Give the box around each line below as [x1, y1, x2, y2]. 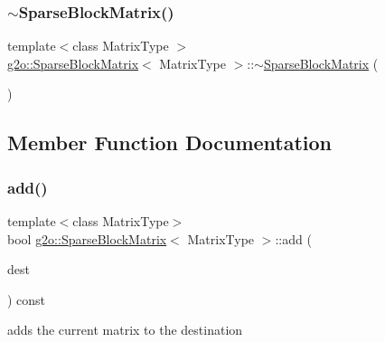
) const [7, 290, 46, 309]
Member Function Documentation [7, 128, 333, 157]
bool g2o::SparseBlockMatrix [7, 229, 167, 248]
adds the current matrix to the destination [7, 320, 243, 339]
